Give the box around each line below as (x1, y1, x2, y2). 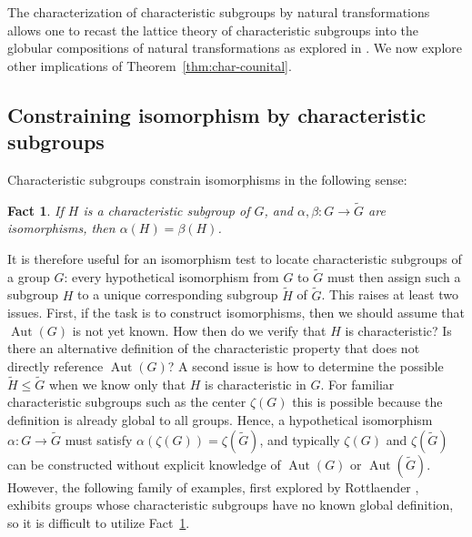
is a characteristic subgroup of (83, 200, 250, 219)
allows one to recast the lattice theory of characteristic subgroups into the (7, 20, 419, 39)
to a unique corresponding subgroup (77, 285, 278, 304)
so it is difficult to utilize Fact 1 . (7, 512, 190, 532)
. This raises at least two (321, 285, 458, 304)
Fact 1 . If (7, 200, 64, 219)
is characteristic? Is (345, 320, 452, 339)
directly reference (7, 356, 104, 375)
